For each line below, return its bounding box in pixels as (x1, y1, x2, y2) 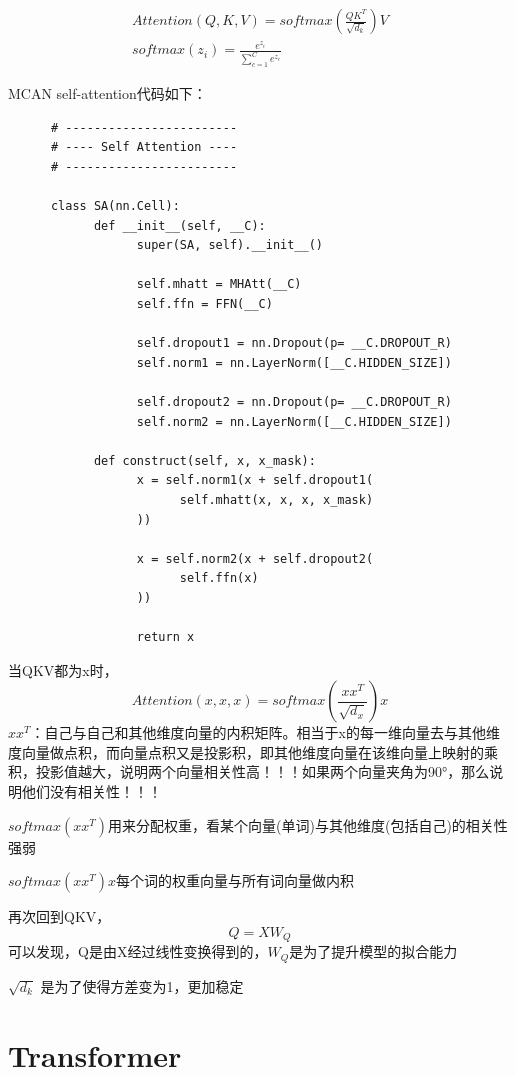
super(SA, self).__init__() (136, 238, 323, 253)
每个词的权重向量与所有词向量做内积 (116, 870, 355, 891)
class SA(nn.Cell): (50, 199, 180, 214)
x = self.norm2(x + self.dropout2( (136, 551, 374, 566)
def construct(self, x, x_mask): (93, 453, 316, 468)
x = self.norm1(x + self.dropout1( (136, 473, 374, 488)
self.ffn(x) (179, 571, 259, 586)
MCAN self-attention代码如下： (8, 83, 207, 104)
